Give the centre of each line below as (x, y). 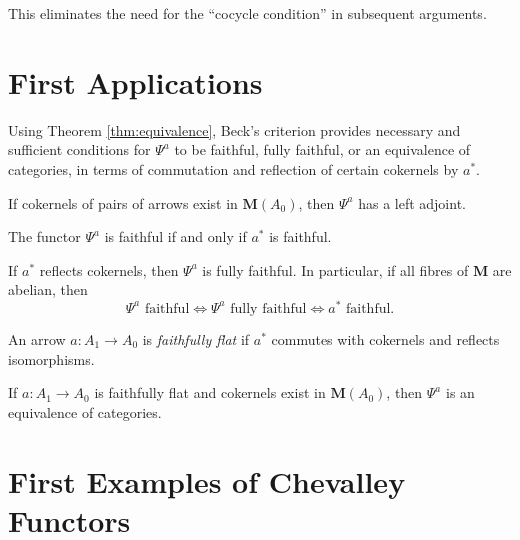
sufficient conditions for (79, 149)
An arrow (37, 338)
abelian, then (48, 289)
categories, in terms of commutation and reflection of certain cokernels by (233, 168)
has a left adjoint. (412, 202)
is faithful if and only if (175, 236)
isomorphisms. (51, 358)
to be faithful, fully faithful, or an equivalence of (322, 149)
